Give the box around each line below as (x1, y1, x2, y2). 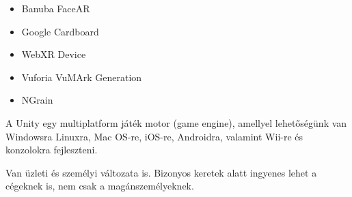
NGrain (21, 93, 53, 107)
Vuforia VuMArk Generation (21, 70, 142, 84)
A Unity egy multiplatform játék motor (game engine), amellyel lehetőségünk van (5, 115, 347, 130)
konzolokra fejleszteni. (5, 142, 98, 157)
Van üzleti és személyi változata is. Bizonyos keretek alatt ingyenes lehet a (5, 165, 317, 179)
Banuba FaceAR (21, 1, 90, 15)
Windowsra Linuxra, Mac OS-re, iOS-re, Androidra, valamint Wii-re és (5, 129, 303, 143)
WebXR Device (21, 47, 86, 61)
